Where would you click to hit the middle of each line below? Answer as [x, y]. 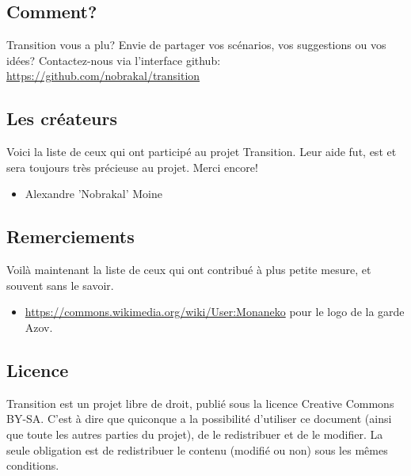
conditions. [33, 465]
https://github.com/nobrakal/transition [103, 76]
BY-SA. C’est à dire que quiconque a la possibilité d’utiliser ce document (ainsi [199, 419]
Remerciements [70, 236]
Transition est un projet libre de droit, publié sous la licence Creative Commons [200, 403]
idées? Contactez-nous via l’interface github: [114, 60]
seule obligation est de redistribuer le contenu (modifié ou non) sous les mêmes [197, 449]
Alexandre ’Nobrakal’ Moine [93, 194]
